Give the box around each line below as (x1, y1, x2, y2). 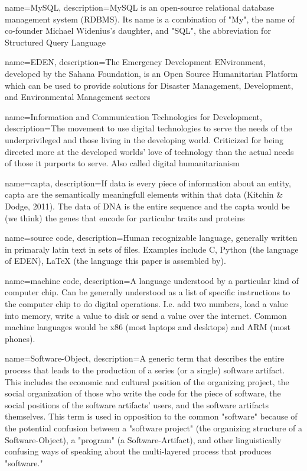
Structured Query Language (5, 36, 106, 48)
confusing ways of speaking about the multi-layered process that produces (5, 445, 272, 457)
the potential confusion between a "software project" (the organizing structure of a (5, 422, 303, 434)
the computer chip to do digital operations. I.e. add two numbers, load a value (5, 298, 288, 310)
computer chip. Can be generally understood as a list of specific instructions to (5, 286, 290, 298)
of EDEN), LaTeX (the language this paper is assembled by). (5, 254, 226, 267)
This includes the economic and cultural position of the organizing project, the (5, 375, 289, 388)
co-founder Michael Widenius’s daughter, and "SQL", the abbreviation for (5, 24, 271, 37)
